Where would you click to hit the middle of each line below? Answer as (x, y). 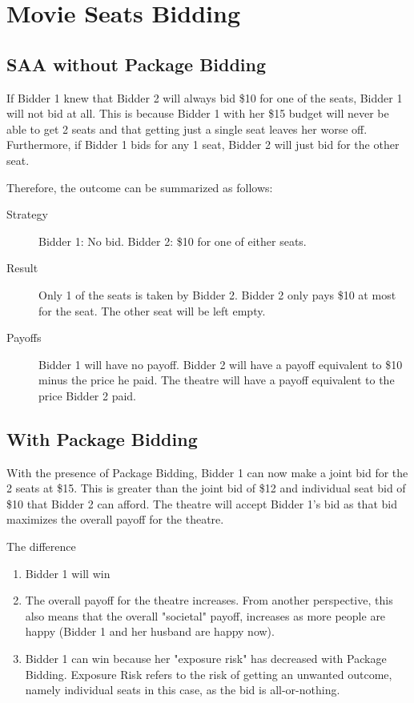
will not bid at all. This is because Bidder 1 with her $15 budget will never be (198, 113)
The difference (41, 546)
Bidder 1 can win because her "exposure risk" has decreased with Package (206, 659)
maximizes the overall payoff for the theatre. (115, 519)
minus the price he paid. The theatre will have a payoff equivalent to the (217, 380)
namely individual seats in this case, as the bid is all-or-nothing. (183, 690)
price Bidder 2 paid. (88, 395)
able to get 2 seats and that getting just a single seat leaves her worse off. (187, 129)
